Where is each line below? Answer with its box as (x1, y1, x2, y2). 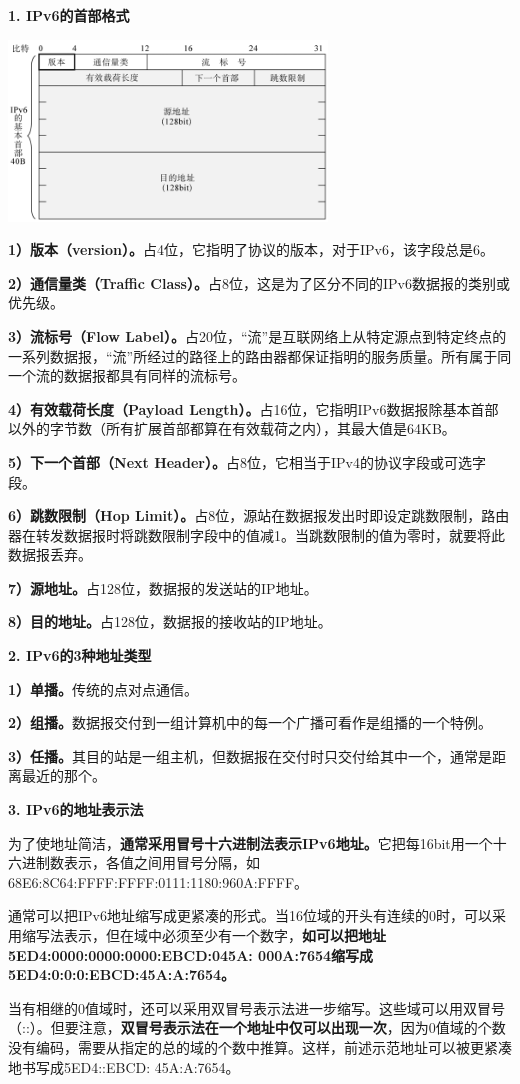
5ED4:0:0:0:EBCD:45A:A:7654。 (8, 964, 236, 985)
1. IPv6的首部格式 (8, 5, 130, 25)
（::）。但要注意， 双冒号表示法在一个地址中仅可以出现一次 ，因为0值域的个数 (8, 1017, 506, 1038)
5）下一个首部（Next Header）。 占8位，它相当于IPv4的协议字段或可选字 (8, 451, 486, 472)
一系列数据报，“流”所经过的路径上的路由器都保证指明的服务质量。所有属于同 (8, 345, 512, 366)
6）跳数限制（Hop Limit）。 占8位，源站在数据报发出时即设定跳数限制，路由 (8, 505, 510, 526)
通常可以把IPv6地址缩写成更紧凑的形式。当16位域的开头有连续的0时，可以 (8, 905, 492, 926)
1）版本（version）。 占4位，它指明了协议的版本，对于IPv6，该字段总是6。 (8, 239, 494, 260)
